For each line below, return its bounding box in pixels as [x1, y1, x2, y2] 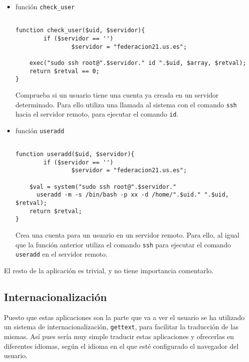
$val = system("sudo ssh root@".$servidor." [29, 183, 177, 190]
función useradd [15, 125, 64, 135]
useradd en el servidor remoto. [15, 249, 108, 259]
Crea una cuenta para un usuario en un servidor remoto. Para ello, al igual [15, 230, 240, 240]
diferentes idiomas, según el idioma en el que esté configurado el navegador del [4, 341, 239, 351]
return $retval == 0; [29, 67, 100, 75]
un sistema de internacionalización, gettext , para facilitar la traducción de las [4, 322, 239, 332]
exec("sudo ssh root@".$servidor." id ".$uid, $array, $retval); [29, 59, 247, 66]
